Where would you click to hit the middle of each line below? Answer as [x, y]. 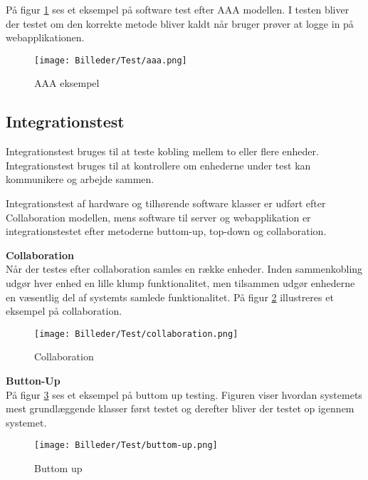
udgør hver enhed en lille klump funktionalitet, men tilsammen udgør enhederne [180, 282]
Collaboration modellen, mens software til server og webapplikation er [158, 217]
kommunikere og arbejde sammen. [80, 179]
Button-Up [33, 381]
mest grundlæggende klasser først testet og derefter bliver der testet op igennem [180, 408]
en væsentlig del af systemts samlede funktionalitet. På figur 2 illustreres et [170, 297]
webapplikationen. [45, 37]
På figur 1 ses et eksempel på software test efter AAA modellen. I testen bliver [178, 9]
